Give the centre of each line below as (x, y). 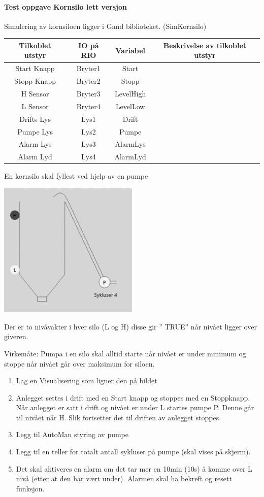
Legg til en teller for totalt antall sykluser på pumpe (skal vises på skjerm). (133, 452)
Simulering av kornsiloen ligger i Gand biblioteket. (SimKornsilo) (105, 26)
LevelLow (130, 106)
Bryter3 (88, 94)
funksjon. (30, 488)
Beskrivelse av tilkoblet (205, 45)
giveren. (16, 336)
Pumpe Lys (35, 131)
